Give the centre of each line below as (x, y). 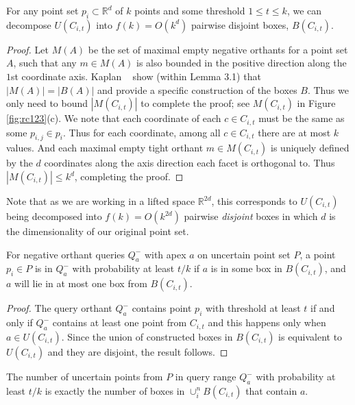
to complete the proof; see (195, 103)
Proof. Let (27, 49)
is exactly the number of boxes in (115, 390)
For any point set (42, 10)
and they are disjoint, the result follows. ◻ (138, 352)
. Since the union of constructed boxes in (147, 336)
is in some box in (246, 268)
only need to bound (47, 103)
